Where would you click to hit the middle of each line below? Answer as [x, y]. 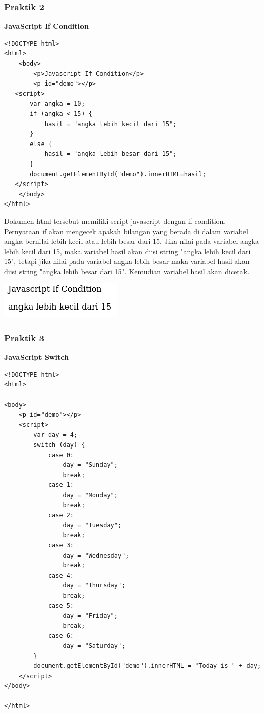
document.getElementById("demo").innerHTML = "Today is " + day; [147, 666]
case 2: [61, 515]
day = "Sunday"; [90, 465]
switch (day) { [59, 445]
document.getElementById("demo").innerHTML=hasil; [118, 174]
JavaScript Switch [36, 357]
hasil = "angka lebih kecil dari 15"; [110, 124]
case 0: [61, 455]
